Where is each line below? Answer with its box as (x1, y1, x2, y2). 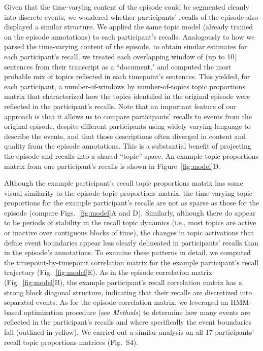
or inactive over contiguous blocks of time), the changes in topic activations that (4, 227, 254, 238)
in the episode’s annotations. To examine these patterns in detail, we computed (4, 247, 251, 258)
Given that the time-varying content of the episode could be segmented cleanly (4, 2, 249, 12)
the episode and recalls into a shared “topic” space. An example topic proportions (4, 150, 259, 161)
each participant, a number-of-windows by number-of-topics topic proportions (4, 81, 245, 91)
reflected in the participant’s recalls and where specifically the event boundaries (4, 317, 252, 327)
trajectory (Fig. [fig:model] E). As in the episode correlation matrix (4, 267, 212, 277)
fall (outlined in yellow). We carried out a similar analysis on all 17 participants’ (4, 327, 254, 337)
